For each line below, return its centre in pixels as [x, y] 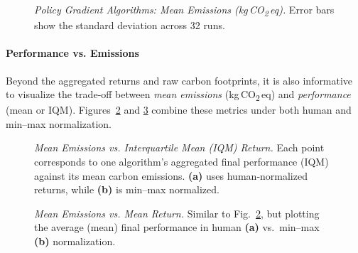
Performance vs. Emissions [72, 53]
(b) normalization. [75, 241]
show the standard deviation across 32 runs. [130, 25]
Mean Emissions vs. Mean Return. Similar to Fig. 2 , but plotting [177, 213]
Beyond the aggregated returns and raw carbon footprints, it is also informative [179, 80]
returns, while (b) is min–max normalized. [127, 189]
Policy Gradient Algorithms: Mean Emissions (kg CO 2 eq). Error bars [184, 10]
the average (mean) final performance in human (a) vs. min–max [177, 227]
